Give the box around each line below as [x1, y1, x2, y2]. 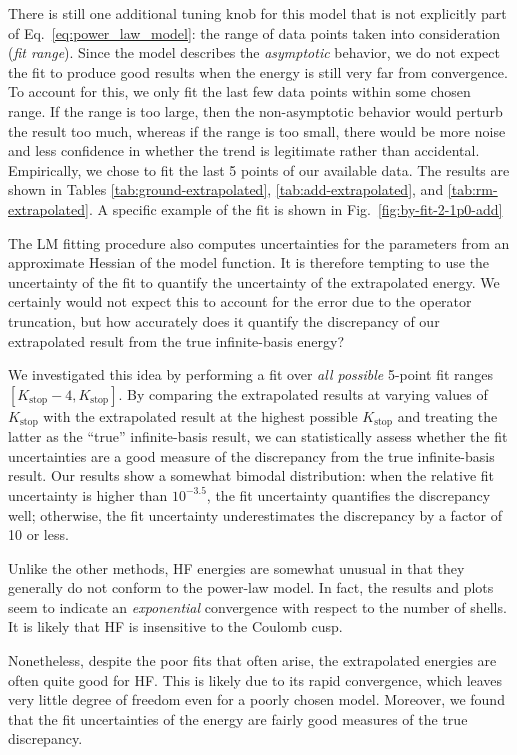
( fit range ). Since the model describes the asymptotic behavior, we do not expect [8, 42, 500, 63]
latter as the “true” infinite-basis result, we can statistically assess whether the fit [8, 426, 508, 447]
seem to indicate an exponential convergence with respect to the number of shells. [8, 596, 507, 617]
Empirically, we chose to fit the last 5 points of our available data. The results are [8, 159, 510, 180]
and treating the [397, 405, 498, 426]
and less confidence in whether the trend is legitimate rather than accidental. [8, 140, 480, 161]
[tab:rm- [447, 179, 498, 200]
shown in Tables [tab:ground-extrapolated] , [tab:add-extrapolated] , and [8, 179, 444, 200]
